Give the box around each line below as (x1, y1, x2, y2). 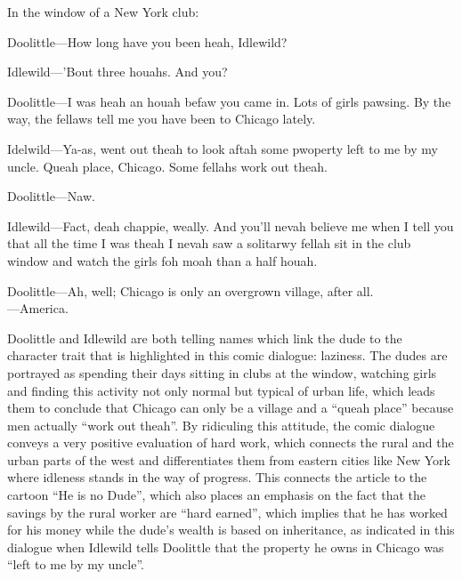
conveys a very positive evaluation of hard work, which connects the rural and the (7, 433, 454, 452)
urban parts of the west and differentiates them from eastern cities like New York (7, 450, 450, 469)
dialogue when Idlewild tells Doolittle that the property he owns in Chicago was (7, 537, 444, 556)
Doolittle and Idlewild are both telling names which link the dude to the (7, 328, 402, 347)
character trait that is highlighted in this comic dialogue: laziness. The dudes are (7, 346, 448, 365)
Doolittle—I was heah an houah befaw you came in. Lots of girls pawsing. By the (7, 92, 451, 110)
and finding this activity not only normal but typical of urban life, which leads (7, 381, 435, 399)
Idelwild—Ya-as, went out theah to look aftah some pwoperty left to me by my (7, 139, 438, 157)
